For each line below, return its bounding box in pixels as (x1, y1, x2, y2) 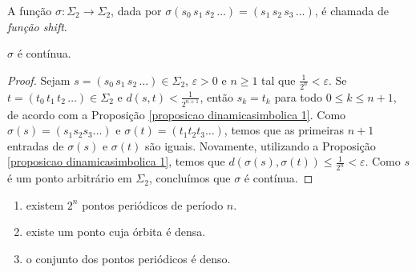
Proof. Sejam (7, 71, 71, 88)
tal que (261, 71, 296, 88)
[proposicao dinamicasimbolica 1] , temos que (7, 153, 225, 170)
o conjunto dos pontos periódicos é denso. (26, 250, 231, 266)
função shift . (7, 18, 67, 34)
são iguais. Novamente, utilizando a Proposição (144, 137, 376, 154)
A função (7, 2, 52, 18)
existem (26, 196, 64, 213)
